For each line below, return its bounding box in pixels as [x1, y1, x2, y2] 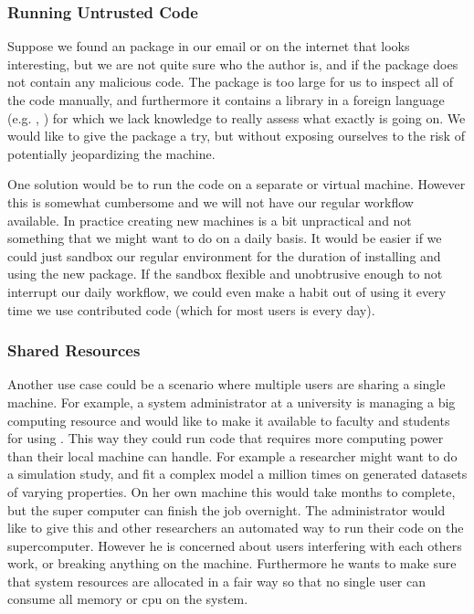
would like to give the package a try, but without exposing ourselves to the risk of [7, 126, 465, 145]
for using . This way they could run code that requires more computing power [7, 429, 444, 448]
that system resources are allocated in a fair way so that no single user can [7, 571, 427, 590]
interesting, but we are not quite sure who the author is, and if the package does [7, 54, 458, 73]
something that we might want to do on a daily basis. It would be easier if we [7, 228, 442, 248]
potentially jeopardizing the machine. [7, 143, 216, 163]
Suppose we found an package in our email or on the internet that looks [7, 37, 410, 56]
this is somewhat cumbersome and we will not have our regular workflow [7, 192, 414, 211]
